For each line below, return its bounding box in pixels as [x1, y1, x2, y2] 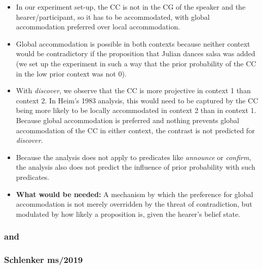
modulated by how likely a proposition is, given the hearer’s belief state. [16, 208, 241, 219]
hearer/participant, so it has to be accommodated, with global [16, 11, 210, 22]
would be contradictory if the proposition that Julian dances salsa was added [16, 48, 255, 59]
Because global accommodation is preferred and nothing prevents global [16, 114, 239, 125]
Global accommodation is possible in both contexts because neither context [16, 38, 250, 49]
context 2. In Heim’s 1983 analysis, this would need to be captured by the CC [16, 95, 258, 105]
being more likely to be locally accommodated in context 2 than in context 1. [16, 105, 256, 116]
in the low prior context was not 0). [16, 68, 127, 79]
